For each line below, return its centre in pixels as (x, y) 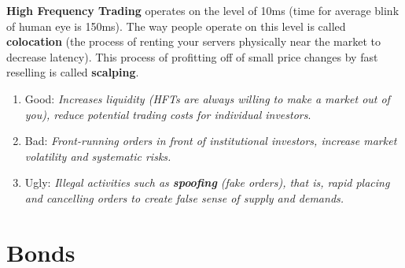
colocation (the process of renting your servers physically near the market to (193, 41)
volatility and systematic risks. (98, 156)
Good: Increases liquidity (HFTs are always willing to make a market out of (207, 98)
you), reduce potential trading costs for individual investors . (168, 114)
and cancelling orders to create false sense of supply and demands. (184, 197)
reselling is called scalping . (73, 72)
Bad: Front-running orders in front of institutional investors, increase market (211, 141)
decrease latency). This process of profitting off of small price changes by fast (192, 56)
